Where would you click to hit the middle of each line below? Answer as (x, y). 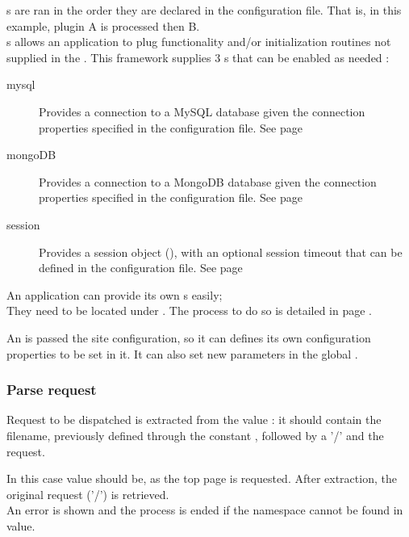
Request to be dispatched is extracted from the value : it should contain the (194, 420)
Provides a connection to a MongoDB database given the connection (208, 181)
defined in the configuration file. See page (141, 268)
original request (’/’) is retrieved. (88, 494)
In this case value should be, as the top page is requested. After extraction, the (202, 478)
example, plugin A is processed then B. (103, 25)
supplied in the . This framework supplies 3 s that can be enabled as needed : (198, 57)
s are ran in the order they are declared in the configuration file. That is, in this (204, 10)
